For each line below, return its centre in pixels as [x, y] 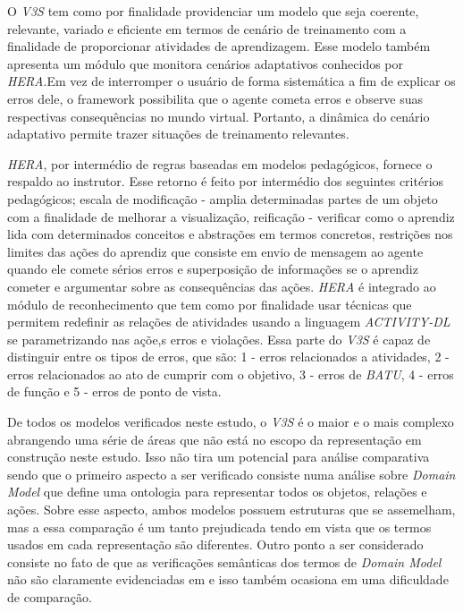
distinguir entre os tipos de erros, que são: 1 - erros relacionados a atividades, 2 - [228, 357]
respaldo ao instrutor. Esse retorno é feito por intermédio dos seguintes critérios [226, 181]
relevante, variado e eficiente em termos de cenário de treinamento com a [207, 28]
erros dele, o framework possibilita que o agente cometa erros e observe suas [215, 98]
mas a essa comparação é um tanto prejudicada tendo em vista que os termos [219, 527]
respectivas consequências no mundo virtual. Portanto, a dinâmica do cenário [219, 116]
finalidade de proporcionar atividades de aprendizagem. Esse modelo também [219, 46]
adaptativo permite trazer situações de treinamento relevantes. [178, 134]
